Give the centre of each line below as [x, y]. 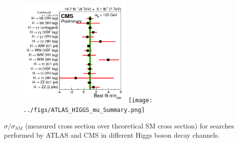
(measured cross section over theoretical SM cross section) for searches [129, 125]
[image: [140, 101]
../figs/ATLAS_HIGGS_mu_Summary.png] [84, 110]
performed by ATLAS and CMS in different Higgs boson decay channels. [112, 135]
